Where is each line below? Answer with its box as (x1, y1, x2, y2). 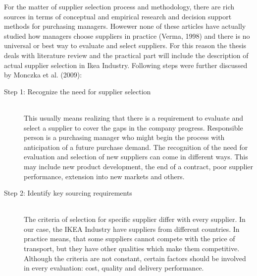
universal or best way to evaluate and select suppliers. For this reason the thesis (4, 40, 247, 51)
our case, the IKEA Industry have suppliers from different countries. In (24, 223, 240, 234)
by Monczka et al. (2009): (4, 69, 82, 80)
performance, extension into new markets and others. (24, 171, 185, 181)
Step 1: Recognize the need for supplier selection (4, 86, 151, 96)
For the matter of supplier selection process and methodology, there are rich (4, 1, 235, 11)
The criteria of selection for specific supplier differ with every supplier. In (24, 214, 246, 224)
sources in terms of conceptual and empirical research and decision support (4, 11, 232, 21)
